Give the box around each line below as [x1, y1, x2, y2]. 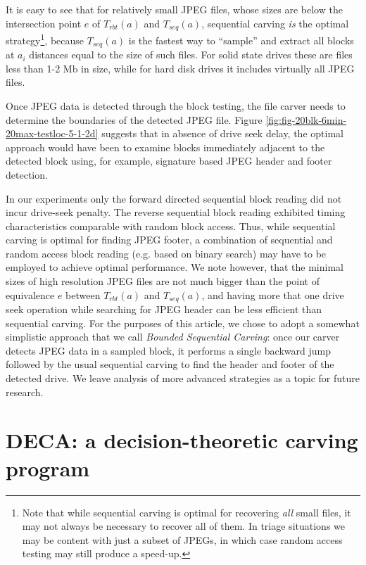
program [6, 453, 90, 482]
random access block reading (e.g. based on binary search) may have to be [6, 246, 327, 260]
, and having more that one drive [201, 287, 344, 302]
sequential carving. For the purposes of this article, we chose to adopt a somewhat [6, 315, 360, 330]
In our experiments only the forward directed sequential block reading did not [6, 191, 342, 205]
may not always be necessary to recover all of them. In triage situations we [22, 519, 345, 533]
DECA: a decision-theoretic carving [6, 426, 358, 455]
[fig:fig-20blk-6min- [265, 112, 347, 127]
